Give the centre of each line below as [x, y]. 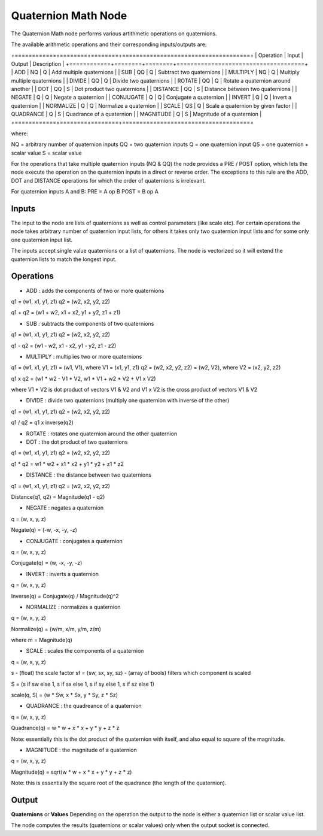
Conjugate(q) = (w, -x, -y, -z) [47, 563]
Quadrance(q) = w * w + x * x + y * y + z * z [65, 728]
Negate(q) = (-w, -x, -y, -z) [44, 530]
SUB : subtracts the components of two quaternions [90, 323]
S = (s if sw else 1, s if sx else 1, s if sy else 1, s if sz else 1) [83, 684]
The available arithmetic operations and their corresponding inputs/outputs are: [109, 44]
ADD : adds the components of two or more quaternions [95, 290]
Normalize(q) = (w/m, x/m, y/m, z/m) [56, 629]
